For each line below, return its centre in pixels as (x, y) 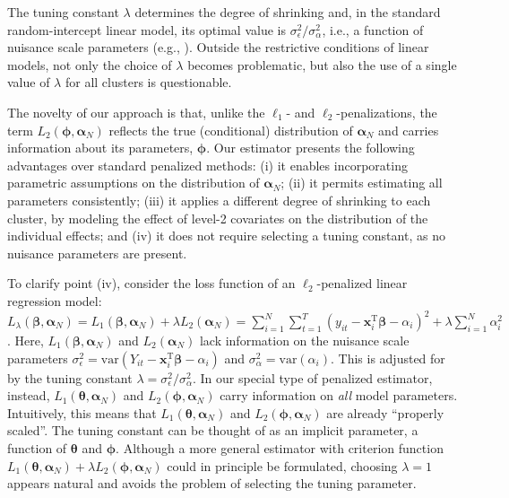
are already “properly (385, 412)
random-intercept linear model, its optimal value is (147, 29)
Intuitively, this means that (82, 412)
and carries (409, 130)
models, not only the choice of (90, 64)
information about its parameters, (100, 148)
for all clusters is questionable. (148, 82)
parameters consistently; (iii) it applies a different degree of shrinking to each (219, 200)
